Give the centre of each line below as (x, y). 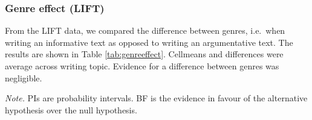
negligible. (24, 77)
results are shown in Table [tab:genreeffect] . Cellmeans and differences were (144, 54)
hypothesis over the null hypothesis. (71, 109)
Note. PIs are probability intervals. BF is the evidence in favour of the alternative (156, 98)
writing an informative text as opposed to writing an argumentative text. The (149, 42)
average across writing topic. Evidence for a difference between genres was (142, 66)
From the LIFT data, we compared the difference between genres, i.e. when (145, 30)
